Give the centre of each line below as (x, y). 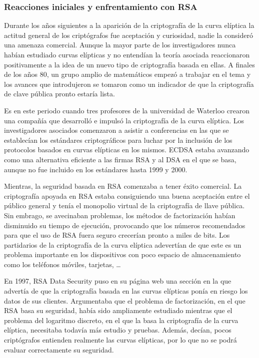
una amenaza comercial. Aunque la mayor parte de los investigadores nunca (120, 45)
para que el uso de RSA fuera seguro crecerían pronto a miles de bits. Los (117, 235)
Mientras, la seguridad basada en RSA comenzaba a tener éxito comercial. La (123, 186)
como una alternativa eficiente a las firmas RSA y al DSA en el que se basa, (120, 159)
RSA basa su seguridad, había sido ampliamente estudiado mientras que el (118, 310)
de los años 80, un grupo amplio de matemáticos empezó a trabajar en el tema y (127, 74)
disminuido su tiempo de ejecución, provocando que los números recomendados (125, 225)
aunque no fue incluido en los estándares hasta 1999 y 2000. (96, 169)
